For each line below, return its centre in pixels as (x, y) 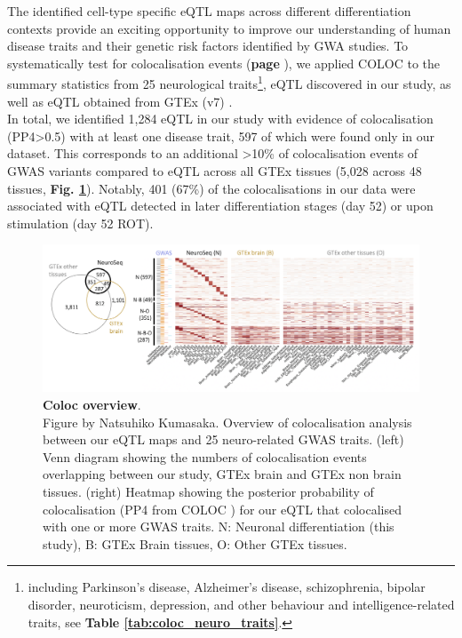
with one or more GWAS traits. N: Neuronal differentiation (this (219, 526)
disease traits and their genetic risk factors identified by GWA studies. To (208, 46)
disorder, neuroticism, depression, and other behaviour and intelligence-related (241, 604)
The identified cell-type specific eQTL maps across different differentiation (209, 11)
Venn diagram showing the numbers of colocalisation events (205, 456)
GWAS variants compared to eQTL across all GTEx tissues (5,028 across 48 (215, 171)
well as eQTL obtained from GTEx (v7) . (120, 101)
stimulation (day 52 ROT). (80, 223)
